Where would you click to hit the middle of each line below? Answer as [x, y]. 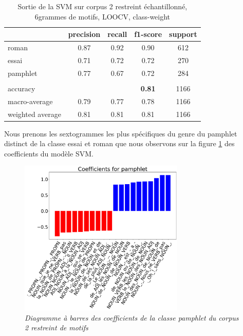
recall [117, 34]
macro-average [30, 101]
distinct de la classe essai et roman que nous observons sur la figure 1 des [119, 143]
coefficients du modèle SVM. [49, 153]
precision [84, 34]
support [183, 34]
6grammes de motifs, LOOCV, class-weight [102, 16]
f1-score [148, 34]
